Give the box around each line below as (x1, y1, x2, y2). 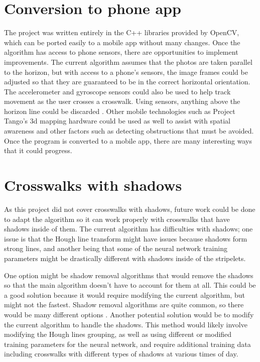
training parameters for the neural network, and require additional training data (4, 338, 251, 349)
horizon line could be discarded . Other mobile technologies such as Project (4, 105, 235, 116)
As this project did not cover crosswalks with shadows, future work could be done (4, 203, 255, 214)
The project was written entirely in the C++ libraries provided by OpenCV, (4, 27, 239, 38)
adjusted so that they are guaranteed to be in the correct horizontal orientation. (4, 76, 250, 87)
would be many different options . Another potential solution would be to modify (4, 309, 254, 319)
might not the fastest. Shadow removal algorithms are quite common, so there (4, 299, 244, 310)
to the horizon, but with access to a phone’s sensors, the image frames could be (4, 66, 248, 77)
